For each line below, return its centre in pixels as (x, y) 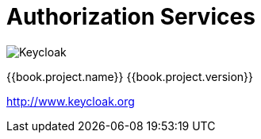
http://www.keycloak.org (71, 101)
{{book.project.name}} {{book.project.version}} (130, 76)
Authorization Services (131, 17)
